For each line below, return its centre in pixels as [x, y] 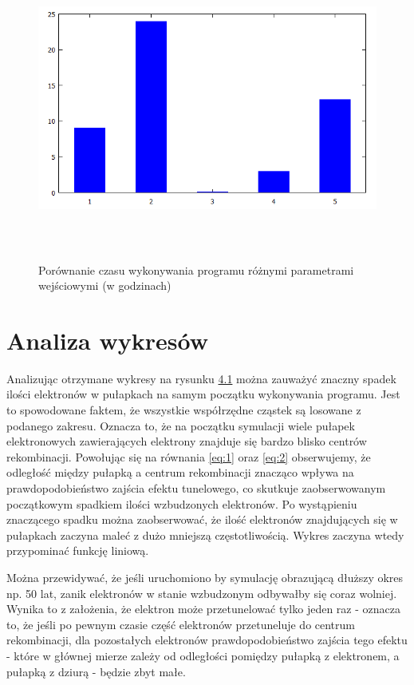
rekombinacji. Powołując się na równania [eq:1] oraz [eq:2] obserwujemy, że [189, 456]
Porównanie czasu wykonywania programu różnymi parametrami [196, 269]
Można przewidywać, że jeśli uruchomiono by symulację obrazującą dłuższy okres [205, 577]
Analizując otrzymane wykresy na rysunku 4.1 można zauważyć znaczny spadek [201, 378]
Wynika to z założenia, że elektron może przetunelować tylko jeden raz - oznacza [203, 609]
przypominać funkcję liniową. [78, 550]
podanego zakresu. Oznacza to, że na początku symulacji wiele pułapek [181, 425]
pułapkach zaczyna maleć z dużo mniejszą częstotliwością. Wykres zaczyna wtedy [205, 535]
